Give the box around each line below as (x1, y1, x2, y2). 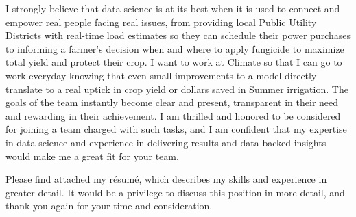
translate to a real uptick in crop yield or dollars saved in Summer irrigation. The (5, 81, 348, 96)
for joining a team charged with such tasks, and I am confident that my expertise (5, 122, 347, 136)
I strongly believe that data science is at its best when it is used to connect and (5, 1, 340, 15)
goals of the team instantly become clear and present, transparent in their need (5, 95, 339, 110)
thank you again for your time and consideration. (5, 199, 213, 213)
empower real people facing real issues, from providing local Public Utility (5, 14, 317, 29)
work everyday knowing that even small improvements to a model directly (5, 68, 317, 82)
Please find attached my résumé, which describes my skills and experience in (5, 172, 327, 186)
